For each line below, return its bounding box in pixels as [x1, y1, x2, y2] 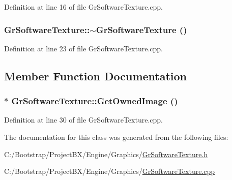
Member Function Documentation [4, 68, 187, 83]
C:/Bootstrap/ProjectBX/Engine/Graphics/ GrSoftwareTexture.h [4, 148, 208, 159]
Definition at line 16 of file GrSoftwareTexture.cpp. [4, 2, 163, 12]
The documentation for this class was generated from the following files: [4, 132, 228, 142]
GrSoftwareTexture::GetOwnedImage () [11, 95, 178, 107]
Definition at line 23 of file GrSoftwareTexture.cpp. [4, 43, 163, 53]
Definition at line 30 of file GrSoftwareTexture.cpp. [4, 114, 163, 125]
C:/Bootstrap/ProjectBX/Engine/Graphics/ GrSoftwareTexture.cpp [4, 166, 215, 176]
